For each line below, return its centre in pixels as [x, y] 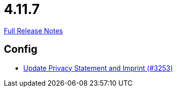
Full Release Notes [33, 30]
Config [21, 49]
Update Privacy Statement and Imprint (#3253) [98, 68]
